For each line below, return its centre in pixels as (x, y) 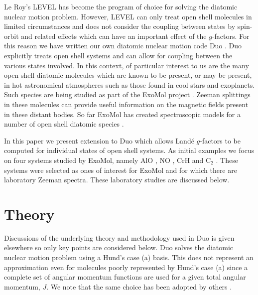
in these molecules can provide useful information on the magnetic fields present (126, 104)
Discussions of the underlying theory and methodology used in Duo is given (119, 237)
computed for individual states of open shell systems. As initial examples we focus (129, 150)
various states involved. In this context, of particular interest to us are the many (127, 65)
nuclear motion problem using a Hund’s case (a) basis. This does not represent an (129, 257)
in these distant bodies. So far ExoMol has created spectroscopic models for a (122, 114)
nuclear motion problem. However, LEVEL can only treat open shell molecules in (128, 16)
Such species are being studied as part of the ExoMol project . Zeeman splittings (127, 94)
